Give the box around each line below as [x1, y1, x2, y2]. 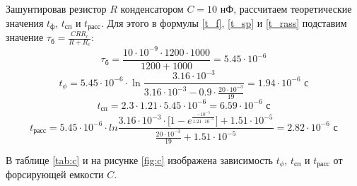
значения [6, 15, 44, 30]
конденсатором [120, 1, 184, 16]
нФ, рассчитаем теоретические [220, 1, 352, 16]
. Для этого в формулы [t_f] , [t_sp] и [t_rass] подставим [100, 15, 347, 30]
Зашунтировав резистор [6, 1, 107, 16]
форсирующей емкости [6, 167, 104, 182]
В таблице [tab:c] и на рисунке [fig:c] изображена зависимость [6, 152, 273, 167]
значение [6, 30, 44, 45]
